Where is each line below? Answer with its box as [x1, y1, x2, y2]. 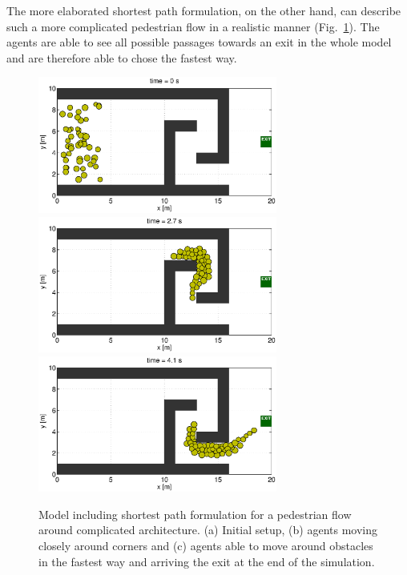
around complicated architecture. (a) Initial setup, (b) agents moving [38, 521, 378, 538]
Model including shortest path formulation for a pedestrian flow [38, 505, 352, 522]
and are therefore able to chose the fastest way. [6, 49, 237, 66]
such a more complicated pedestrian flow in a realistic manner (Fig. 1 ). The [6, 18, 380, 34]
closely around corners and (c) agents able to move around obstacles [38, 537, 373, 553]
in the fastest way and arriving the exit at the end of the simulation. [38, 553, 375, 569]
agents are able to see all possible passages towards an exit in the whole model [6, 34, 392, 50]
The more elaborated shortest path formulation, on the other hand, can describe [6, 2, 401, 18]
